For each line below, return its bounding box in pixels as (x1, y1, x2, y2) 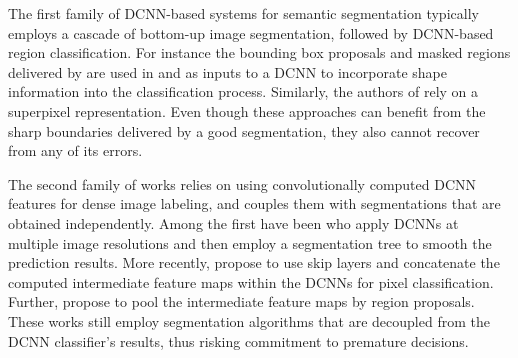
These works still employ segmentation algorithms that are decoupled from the (8, 310, 490, 331)
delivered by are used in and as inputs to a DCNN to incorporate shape (8, 61, 447, 82)
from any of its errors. (8, 140, 143, 161)
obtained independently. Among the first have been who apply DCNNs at (8, 212, 459, 233)
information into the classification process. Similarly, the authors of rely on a (8, 81, 479, 102)
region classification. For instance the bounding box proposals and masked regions (8, 42, 511, 63)
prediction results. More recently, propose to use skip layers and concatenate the (8, 252, 500, 273)
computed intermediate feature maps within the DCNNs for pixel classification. (8, 271, 494, 292)
